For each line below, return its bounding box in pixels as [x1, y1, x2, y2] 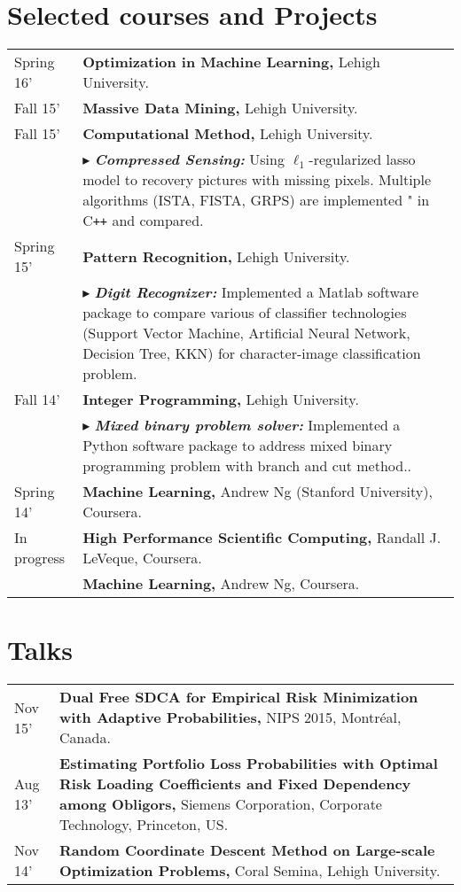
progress [14, 547, 66, 569]
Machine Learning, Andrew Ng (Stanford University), [82, 481, 433, 502]
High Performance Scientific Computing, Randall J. [82, 527, 441, 548]
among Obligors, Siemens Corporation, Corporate [59, 794, 382, 815]
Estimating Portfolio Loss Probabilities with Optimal [59, 753, 438, 774]
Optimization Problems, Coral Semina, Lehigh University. [59, 860, 441, 881]
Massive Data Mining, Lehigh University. [82, 97, 358, 119]
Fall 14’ [14, 389, 60, 410]
